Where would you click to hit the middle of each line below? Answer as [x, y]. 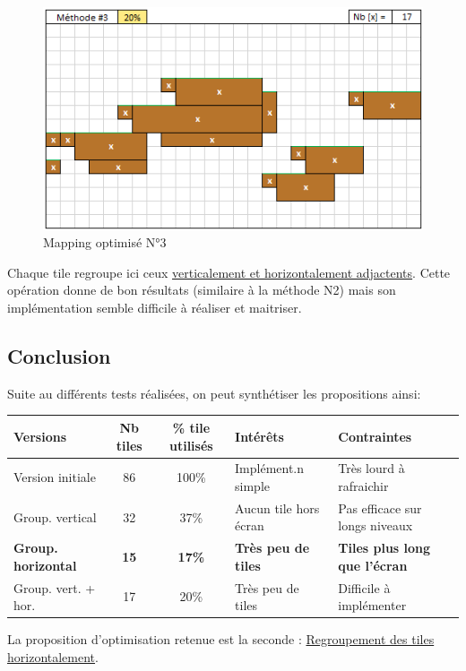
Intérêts [259, 436]
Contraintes [375, 436]
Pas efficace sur [380, 508]
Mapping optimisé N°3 [105, 242]
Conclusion [59, 356]
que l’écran [373, 565]
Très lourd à [371, 468]
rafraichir [363, 485]
